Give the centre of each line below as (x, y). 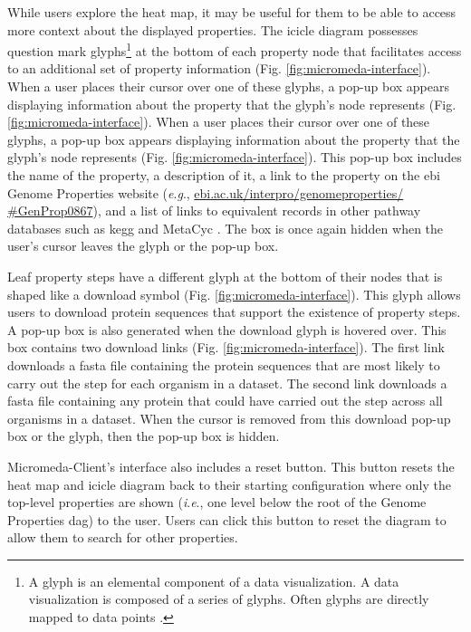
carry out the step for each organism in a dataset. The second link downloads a (227, 383)
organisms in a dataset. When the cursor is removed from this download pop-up (229, 418)
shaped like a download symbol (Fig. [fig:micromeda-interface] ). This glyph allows (234, 294)
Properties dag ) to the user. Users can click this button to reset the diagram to (227, 519)
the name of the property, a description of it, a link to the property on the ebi (224, 175)
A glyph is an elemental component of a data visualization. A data (214, 581)
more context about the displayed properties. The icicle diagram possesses (213, 29)
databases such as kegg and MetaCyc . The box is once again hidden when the (226, 228)
